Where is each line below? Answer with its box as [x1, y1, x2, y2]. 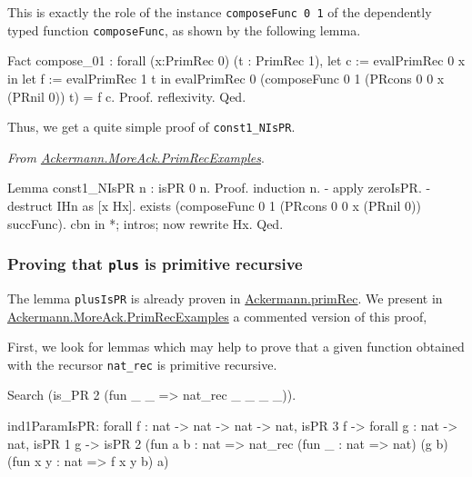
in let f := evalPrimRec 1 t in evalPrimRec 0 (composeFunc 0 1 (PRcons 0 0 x [7, 68, 445, 87]
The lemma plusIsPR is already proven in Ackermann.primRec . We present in [7, 288, 443, 307]
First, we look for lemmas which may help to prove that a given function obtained [7, 337, 465, 356]
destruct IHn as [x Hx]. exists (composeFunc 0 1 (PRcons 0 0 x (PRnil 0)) [7, 195, 421, 214]
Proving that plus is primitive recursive [7, 253, 303, 275]
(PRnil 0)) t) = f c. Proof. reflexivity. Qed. [7, 86, 246, 105]
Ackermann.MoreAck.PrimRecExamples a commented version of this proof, [7, 306, 427, 325]
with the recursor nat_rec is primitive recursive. [7, 354, 277, 373]
